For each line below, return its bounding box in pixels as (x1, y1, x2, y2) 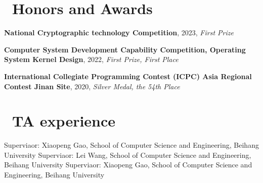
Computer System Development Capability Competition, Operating (4, 44, 246, 54)
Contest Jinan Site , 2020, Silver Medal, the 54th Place (4, 81, 180, 91)
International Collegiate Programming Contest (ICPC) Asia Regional (4, 71, 252, 81)
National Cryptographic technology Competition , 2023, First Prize (4, 27, 234, 38)
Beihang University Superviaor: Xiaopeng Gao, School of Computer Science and (4, 159, 252, 170)
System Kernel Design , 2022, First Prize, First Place (4, 54, 179, 65)
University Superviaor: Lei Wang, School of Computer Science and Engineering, (4, 149, 251, 160)
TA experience (12, 110, 116, 131)
